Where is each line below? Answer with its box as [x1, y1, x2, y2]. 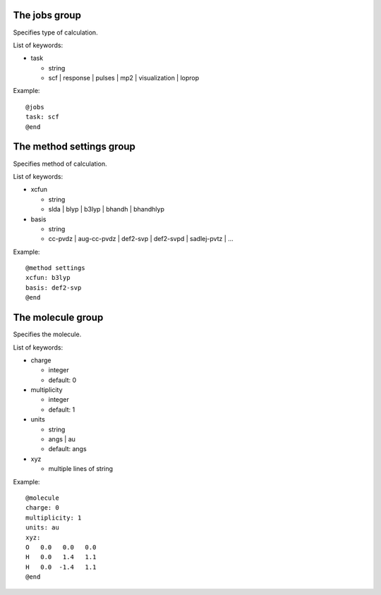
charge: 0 [25, 504, 59, 512]
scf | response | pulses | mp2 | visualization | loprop [48, 74, 200, 82]
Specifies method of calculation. [13, 159, 107, 168]
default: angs [48, 445, 87, 453]
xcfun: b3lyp [25, 274, 71, 282]
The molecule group [13, 312, 104, 324]
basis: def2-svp [25, 283, 82, 292]
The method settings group [13, 141, 135, 153]
